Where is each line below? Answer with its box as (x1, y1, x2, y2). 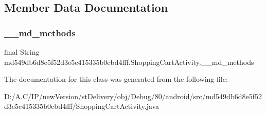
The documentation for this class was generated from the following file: (4, 74, 228, 84)
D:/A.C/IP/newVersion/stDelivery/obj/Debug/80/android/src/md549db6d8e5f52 (4, 90, 262, 101)
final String (4, 47, 40, 57)
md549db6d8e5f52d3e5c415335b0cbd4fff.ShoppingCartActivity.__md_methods (4, 56, 254, 67)
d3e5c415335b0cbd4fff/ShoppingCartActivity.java (4, 101, 159, 111)
